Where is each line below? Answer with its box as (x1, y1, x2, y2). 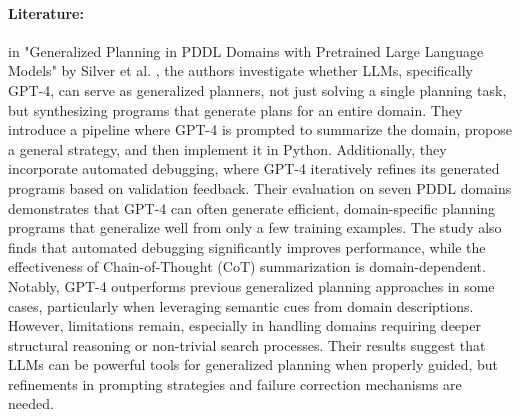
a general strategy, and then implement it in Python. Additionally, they (8, 138, 447, 159)
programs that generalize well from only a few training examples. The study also (8, 217, 502, 238)
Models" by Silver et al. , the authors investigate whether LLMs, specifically (8, 60, 474, 81)
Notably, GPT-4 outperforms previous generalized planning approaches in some (8, 275, 495, 296)
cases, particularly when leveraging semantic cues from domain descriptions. (8, 295, 474, 316)
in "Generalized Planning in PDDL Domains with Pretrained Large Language (8, 40, 484, 61)
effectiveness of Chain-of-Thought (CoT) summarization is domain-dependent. (8, 256, 486, 277)
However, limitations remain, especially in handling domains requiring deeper (8, 315, 481, 336)
